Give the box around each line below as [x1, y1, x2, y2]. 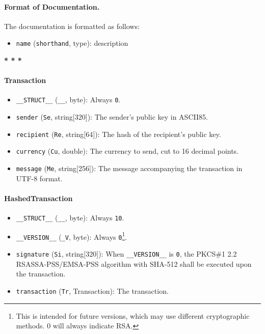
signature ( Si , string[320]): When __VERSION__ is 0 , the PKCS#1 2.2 [16, 248, 237, 259]
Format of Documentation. [4, 1, 100, 12]
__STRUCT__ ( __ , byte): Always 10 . [16, 212, 124, 223]
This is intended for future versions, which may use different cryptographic [16, 310, 250, 321]
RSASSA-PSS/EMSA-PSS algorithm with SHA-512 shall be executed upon [16, 258, 252, 269]
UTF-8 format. [16, 173, 63, 183]
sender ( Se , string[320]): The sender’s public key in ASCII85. [16, 112, 208, 122]
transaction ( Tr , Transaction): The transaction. [16, 285, 169, 296]
